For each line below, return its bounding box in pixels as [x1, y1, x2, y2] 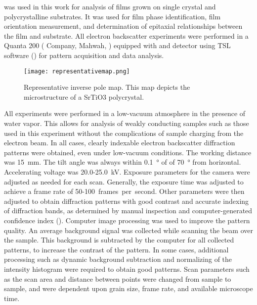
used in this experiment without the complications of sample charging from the [4, 127, 244, 138]
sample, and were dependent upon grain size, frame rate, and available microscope [4, 283, 253, 294]
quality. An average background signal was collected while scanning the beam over [4, 225, 253, 235]
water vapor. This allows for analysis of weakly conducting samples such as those [4, 118, 249, 128]
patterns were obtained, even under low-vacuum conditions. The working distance [4, 147, 252, 157]
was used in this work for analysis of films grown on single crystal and [4, 1, 216, 11]
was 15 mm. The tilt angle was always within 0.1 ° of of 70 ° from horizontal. [4, 157, 241, 167]
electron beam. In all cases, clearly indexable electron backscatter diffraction [4, 137, 235, 148]
